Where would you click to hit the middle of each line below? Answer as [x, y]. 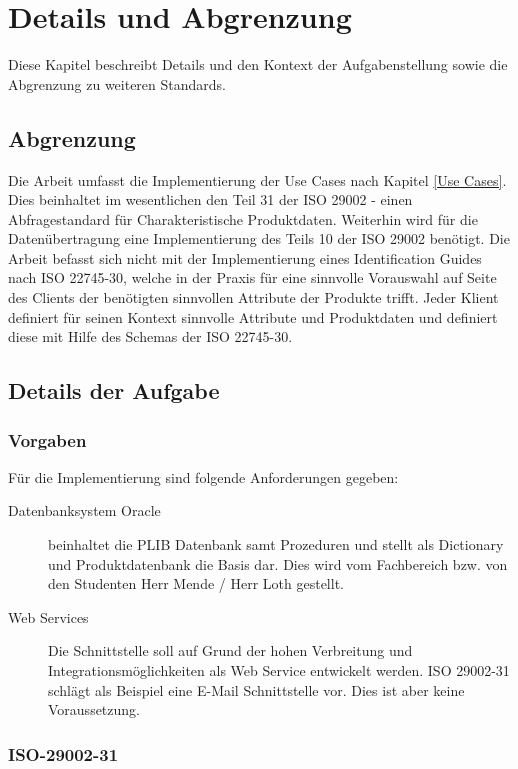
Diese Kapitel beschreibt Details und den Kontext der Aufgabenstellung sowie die [258, 64]
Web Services [48, 616]
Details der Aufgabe [114, 390]
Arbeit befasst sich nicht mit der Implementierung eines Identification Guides [245, 257]
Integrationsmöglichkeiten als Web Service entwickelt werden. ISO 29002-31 [279, 670]
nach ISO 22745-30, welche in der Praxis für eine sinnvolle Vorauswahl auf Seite [252, 277]
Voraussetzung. [94, 709]
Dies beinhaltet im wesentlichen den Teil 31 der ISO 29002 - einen [210, 199]
